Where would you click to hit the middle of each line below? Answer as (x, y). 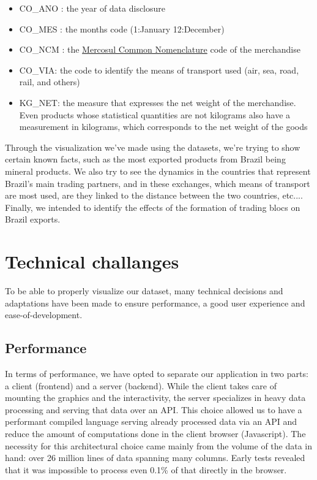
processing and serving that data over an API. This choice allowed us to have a (154, 409)
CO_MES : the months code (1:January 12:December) (122, 29)
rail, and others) (50, 82)
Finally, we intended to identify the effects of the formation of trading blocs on (153, 207)
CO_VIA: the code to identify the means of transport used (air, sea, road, (159, 70)
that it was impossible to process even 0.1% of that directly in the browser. (146, 469)
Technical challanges (92, 261)
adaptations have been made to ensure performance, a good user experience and (155, 303)
